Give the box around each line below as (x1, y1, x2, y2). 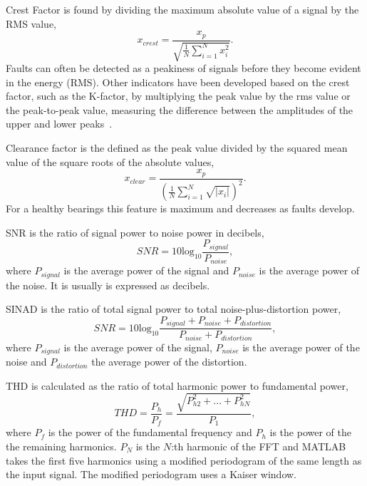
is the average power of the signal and (63, 263, 229, 278)
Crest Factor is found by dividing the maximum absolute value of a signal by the (6, 2, 359, 16)
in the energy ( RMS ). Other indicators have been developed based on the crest (6, 74, 350, 89)
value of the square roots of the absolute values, (6, 154, 214, 169)
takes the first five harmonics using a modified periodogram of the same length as (6, 453, 362, 467)
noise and (6, 354, 47, 369)
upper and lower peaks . (6, 116, 113, 131)
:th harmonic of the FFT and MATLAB (171, 439, 346, 454)
